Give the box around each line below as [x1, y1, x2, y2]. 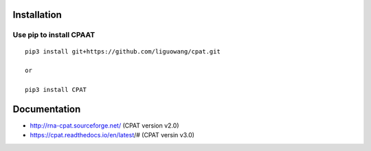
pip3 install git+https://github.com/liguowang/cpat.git [25, 47, 221, 55]
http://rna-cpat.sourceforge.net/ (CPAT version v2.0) [30, 121, 179, 130]
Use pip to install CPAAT [12, 30, 95, 40]
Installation [12, 9, 62, 21]
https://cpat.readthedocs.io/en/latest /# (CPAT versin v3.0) [30, 131, 195, 139]
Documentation [12, 103, 81, 115]
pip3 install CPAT [25, 86, 87, 94]
